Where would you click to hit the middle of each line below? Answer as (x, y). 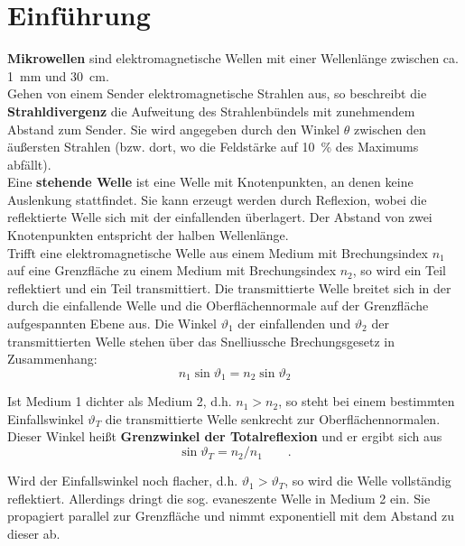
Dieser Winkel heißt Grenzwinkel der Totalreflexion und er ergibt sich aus (225, 436)
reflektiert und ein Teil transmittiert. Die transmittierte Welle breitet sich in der (229, 287)
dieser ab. (34, 533)
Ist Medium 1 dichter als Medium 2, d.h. (120, 401)
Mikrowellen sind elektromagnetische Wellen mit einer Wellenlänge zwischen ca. (233, 58)
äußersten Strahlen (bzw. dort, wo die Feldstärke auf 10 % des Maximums (213, 147)
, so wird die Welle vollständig (368, 481)
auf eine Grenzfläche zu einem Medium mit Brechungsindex (172, 270)
